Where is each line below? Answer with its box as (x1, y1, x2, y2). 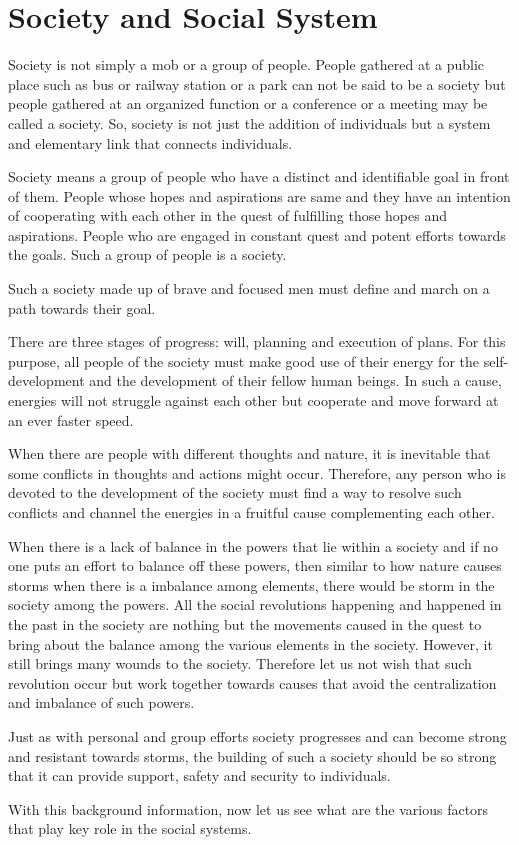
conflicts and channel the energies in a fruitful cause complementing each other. (8, 502, 495, 522)
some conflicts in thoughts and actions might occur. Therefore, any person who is (8, 462, 506, 483)
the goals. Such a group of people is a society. (8, 244, 287, 265)
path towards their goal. (8, 297, 156, 318)
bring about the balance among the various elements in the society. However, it (8, 633, 493, 654)
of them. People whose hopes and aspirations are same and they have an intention (8, 185, 511, 206)
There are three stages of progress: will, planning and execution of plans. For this (8, 331, 506, 352)
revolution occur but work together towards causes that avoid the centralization (8, 672, 497, 693)
